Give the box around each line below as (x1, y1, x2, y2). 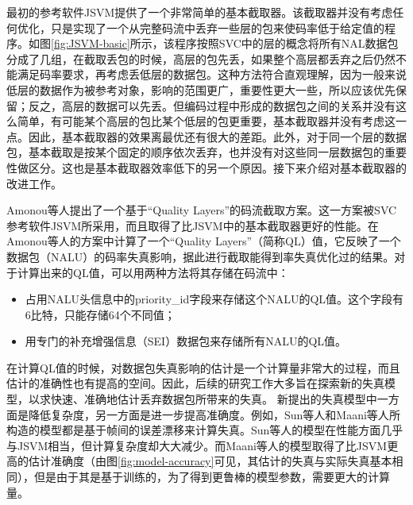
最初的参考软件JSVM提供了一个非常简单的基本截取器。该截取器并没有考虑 (6, 4, 393, 20)
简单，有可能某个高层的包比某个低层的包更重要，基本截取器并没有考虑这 (17, 113, 396, 129)
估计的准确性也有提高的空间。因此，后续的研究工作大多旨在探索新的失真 (6, 375, 384, 391)
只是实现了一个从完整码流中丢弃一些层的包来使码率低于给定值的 (50, 19, 384, 36)
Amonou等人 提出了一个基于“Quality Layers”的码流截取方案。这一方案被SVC (6, 202, 397, 218)
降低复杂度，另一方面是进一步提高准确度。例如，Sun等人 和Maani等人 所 (28, 406, 400, 422)
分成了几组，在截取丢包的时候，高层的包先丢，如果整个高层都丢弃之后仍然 (6, 50, 396, 67)
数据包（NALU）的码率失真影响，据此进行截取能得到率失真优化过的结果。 (6, 248, 395, 264)
